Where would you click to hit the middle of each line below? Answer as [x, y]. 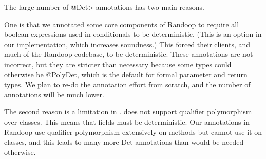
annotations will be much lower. [54, 94]
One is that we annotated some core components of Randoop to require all [122, 24]
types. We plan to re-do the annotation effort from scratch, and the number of [127, 84]
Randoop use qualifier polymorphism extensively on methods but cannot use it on [133, 132]
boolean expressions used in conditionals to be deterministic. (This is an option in [133, 34]
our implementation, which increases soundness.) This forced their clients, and [127, 44]
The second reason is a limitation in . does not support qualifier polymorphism [128, 112]
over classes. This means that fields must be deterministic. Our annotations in [127, 121]
